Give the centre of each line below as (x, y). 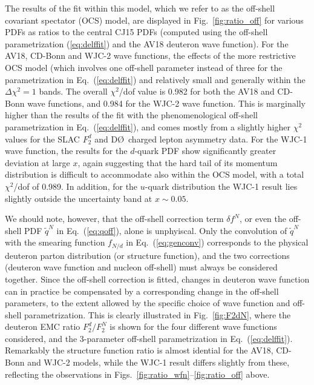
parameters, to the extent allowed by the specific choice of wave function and (148, 303)
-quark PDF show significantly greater (205, 151)
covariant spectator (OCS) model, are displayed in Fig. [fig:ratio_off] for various (154, 20)
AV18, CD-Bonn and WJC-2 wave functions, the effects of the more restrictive (150, 55)
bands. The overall (73, 91)
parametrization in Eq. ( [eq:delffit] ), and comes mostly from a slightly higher (148, 126)
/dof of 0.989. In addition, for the (76, 186)
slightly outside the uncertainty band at (79, 198)
